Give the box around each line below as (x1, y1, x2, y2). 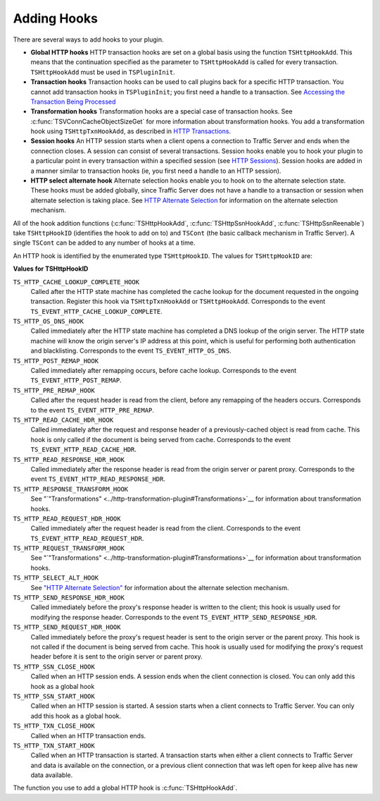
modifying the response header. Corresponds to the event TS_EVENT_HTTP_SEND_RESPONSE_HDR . (30, 613, 318, 621)
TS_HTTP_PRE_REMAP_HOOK (13, 386, 95, 394)
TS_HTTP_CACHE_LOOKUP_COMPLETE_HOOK (13, 278, 140, 286)
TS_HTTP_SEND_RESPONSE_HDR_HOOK (13, 594, 125, 602)
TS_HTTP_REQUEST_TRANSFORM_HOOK (13, 544, 125, 553)
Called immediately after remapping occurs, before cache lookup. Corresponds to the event (30, 367, 297, 375)
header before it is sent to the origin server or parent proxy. (30, 652, 203, 661)
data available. (30, 771, 73, 779)
